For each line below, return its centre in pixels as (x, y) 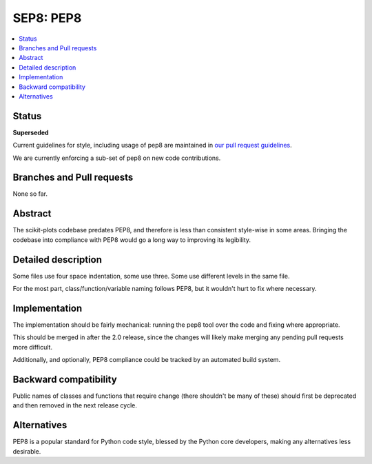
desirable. (27, 451)
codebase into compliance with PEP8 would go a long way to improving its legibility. (132, 240)
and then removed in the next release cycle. (75, 405)
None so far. (30, 194)
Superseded (31, 132)
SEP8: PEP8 (47, 18)
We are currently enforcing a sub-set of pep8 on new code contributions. (117, 158)
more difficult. (33, 347)
